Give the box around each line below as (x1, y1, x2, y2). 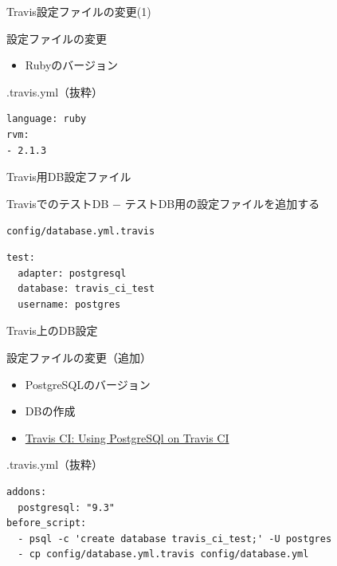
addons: (6, 485, 47, 497)
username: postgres (18, 298, 121, 310)
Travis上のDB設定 (6, 322, 98, 339)
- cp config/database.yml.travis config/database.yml (18, 548, 309, 560)
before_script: (6, 517, 87, 529)
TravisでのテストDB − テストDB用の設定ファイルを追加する (6, 195, 320, 211)
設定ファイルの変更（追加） (6, 348, 151, 365)
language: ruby (6, 113, 87, 125)
